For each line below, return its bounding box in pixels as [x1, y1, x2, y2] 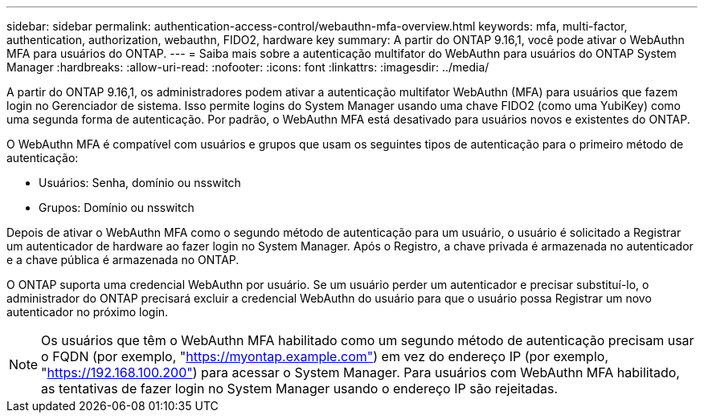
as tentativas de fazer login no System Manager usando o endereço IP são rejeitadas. [41, 380, 559, 397]
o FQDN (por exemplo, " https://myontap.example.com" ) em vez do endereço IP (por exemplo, [41, 348, 608, 364]
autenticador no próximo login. [6, 305, 169, 319]
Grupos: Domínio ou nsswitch [39, 201, 194, 214]
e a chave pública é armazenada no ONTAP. [6, 253, 239, 266]
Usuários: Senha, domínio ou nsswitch [39, 176, 241, 189]
